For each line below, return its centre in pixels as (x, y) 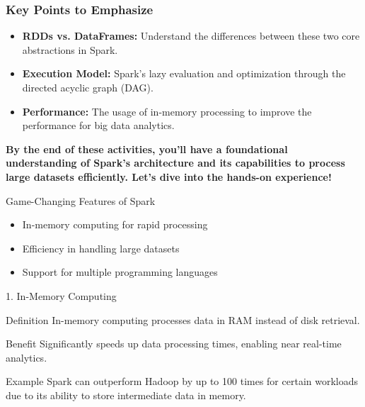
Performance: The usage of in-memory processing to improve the (167, 111)
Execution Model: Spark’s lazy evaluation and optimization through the (184, 73)
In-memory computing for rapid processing (115, 224)
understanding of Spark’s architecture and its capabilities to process (175, 163)
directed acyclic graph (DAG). (88, 87)
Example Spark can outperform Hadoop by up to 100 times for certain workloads (182, 381)
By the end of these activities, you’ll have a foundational (147, 149)
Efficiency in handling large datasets (101, 248)
